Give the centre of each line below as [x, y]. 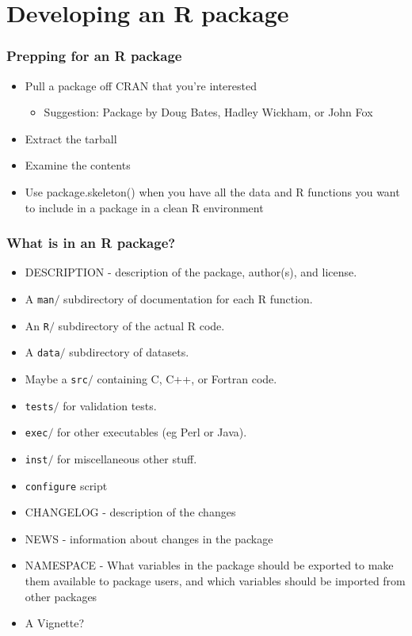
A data [42, 352]
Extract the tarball [71, 138]
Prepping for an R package [94, 56]
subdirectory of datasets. [129, 352]
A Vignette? [55, 623]
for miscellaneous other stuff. [127, 458]
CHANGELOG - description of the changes [130, 512]
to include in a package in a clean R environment [144, 207]
